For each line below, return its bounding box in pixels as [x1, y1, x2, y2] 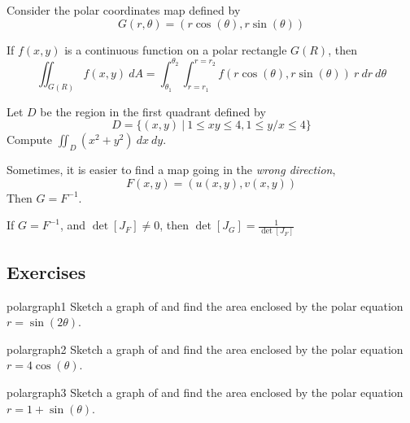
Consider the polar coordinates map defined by [7, 2, 241, 18]
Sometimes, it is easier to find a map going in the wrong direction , [7, 160, 336, 177]
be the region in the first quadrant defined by [40, 102, 266, 120]
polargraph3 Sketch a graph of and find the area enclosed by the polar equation [7, 384, 403, 401]
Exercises [7, 259, 86, 284]
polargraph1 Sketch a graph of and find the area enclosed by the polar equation [7, 297, 403, 314]
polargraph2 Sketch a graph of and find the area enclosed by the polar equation [7, 340, 403, 357]
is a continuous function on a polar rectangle [64, 41, 287, 58]
